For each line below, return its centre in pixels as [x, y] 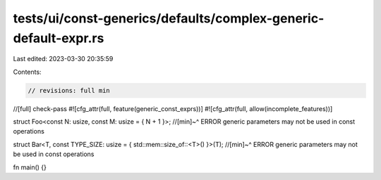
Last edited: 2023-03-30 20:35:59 [63, 59]
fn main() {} [30, 167]
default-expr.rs [59, 38]
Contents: [27, 72]
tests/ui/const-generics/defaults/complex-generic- [169, 18]
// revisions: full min [69, 90]
